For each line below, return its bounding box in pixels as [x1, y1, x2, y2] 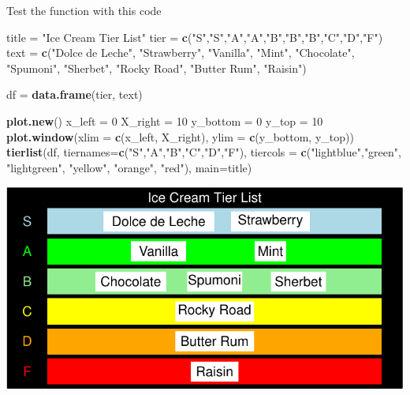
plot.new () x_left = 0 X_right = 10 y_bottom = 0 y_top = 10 [6, 112, 323, 129]
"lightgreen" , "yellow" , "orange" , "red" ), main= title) [6, 159, 252, 175]
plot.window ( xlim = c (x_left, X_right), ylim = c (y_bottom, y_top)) [6, 128, 354, 145]
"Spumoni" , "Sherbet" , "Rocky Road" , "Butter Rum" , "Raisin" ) [6, 59, 307, 76]
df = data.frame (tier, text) [6, 86, 143, 103]
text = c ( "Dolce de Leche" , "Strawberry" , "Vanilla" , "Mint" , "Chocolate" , [6, 44, 355, 61]
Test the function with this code [6, 2, 162, 18]
